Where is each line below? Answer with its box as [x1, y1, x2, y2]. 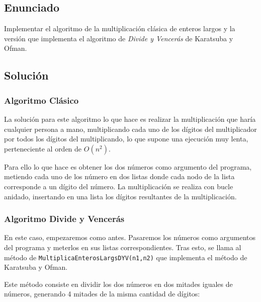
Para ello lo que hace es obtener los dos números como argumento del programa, [4, 161, 252, 172]
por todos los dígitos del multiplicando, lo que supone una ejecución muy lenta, [4, 133, 248, 144]
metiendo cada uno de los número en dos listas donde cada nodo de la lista [4, 171, 235, 182]
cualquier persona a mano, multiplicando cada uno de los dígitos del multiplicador [4, 123, 257, 134]
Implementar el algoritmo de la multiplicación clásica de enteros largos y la [4, 23, 235, 34]
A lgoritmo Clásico [4, 94, 79, 106]
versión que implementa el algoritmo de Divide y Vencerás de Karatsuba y [4, 33, 233, 43]
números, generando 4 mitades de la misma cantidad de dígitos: [4, 288, 200, 299]
